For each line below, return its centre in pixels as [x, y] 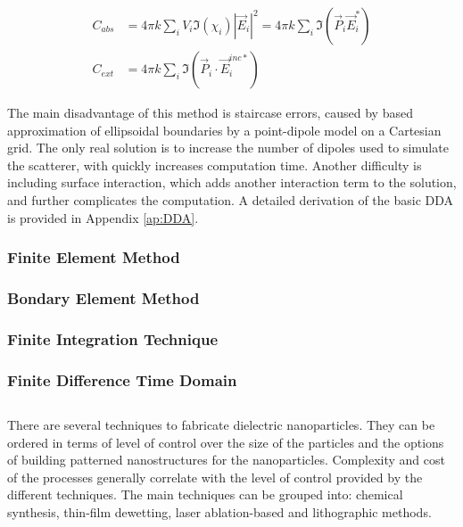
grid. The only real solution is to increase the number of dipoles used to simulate [228, 148]
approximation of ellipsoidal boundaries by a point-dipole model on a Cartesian [224, 130]
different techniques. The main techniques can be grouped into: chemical [205, 494]
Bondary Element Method [103, 297]
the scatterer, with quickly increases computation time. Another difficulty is [215, 165]
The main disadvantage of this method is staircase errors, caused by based [210, 113]
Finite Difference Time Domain [122, 379]
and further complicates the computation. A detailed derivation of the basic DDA [231, 200]
